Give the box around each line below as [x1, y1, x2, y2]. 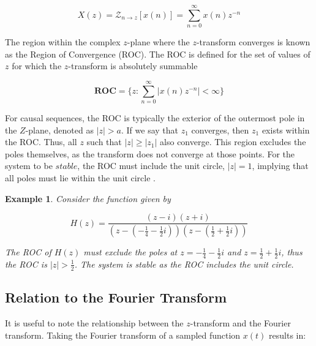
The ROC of [5, 246, 51, 258]
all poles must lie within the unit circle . [5, 171, 156, 184]
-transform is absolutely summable [68, 59, 198, 72]
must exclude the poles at [83, 246, 178, 258]
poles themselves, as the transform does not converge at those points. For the [5, 147, 295, 160]
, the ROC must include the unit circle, [77, 159, 225, 172]
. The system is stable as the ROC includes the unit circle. [74, 257, 294, 270]
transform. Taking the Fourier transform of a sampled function [5, 328, 241, 341]
